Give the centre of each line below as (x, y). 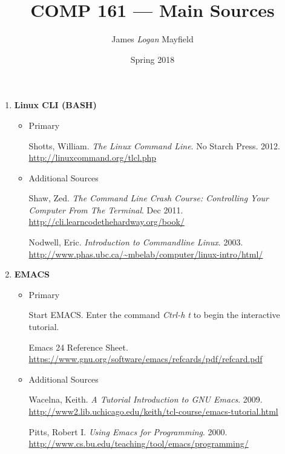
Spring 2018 (152, 59)
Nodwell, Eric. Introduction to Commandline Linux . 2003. (136, 242)
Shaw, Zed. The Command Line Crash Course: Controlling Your (149, 198)
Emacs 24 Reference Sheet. (78, 347)
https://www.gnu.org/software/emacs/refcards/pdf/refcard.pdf (146, 359)
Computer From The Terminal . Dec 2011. (106, 209)
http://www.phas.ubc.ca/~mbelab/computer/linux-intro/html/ (146, 254)
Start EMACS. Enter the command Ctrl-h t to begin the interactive (154, 315)
